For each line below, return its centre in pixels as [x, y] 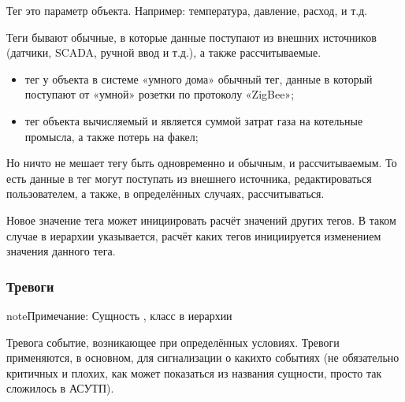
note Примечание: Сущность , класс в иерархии [119, 315]
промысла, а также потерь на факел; [111, 136]
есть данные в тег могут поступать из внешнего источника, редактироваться [189, 178]
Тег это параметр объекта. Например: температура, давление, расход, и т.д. [187, 10]
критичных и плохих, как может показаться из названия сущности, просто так [194, 372]
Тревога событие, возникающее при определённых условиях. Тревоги [173, 342]
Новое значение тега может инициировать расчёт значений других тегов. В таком [201, 220]
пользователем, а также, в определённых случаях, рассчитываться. [165, 194]
